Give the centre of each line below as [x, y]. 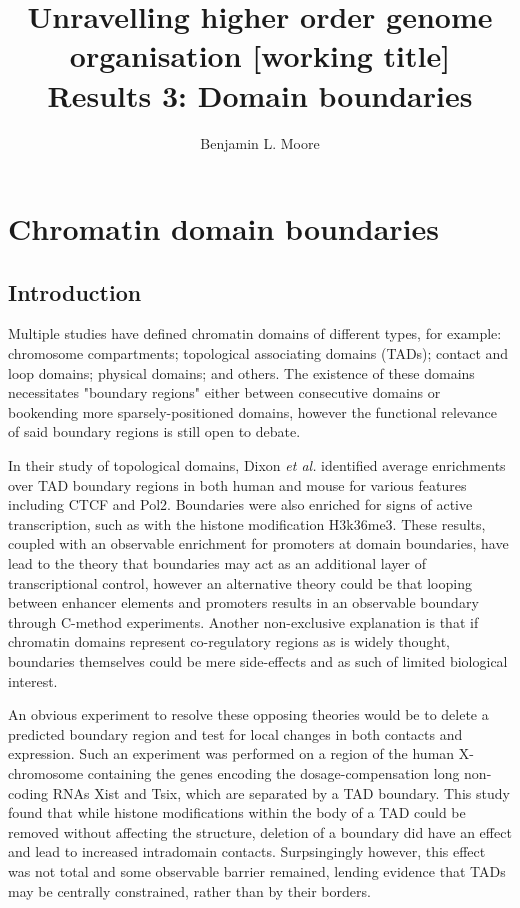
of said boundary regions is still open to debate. [154, 431]
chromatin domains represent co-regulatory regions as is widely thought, [229, 641]
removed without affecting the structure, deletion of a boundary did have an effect [260, 831]
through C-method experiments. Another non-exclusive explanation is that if [243, 621]
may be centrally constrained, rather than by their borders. [189, 890]
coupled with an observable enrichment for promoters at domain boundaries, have [258, 543]
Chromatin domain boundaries [223, 228]
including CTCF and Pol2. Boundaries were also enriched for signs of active [240, 504]
